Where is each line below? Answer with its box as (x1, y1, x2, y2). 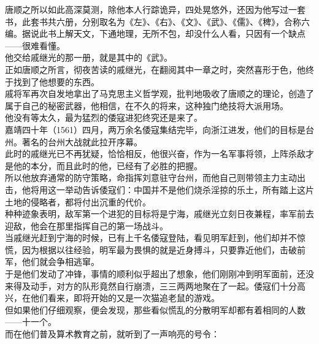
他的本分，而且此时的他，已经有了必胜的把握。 (13, 159, 202, 172)
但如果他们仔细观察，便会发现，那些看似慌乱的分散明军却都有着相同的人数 (5, 303, 306, 316)
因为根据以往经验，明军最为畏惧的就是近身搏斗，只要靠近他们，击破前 (21, 243, 306, 256)
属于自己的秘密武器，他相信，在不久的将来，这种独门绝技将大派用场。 (5, 99, 288, 112)
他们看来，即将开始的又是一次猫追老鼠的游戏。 (30, 291, 220, 304)
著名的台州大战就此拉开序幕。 (21, 135, 142, 148)
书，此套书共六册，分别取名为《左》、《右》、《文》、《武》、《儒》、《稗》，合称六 (5, 15, 310, 28)
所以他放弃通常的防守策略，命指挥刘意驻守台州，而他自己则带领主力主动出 (5, 171, 306, 184)
